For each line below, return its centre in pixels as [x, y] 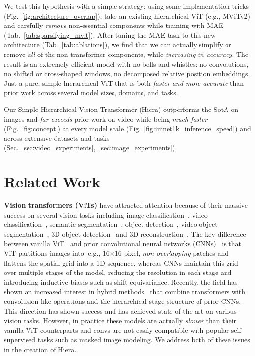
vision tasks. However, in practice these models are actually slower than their [120, 320]
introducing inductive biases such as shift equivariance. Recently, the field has [121, 282]
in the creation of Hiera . [40, 349]
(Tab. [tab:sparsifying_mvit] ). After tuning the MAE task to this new [110, 35]
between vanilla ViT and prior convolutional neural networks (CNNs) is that [123, 243]
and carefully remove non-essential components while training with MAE [114, 25]
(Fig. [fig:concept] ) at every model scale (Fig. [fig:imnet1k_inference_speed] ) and [127, 128]
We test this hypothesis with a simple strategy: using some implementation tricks [127, 6]
